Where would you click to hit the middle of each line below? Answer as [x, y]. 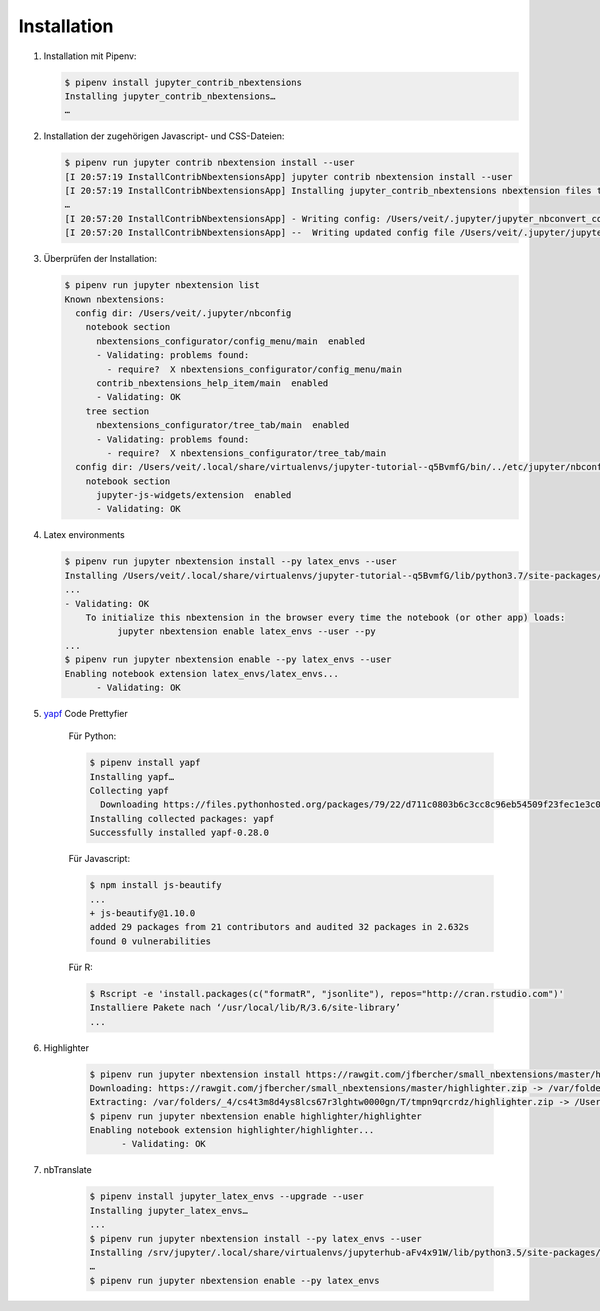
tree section [117, 411]
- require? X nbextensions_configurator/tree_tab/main [246, 453]
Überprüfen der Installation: [100, 259]
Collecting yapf [129, 791]
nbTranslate [67, 1170]
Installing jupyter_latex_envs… [169, 1210]
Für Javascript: [99, 859]
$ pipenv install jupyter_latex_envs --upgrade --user [226, 1196]
